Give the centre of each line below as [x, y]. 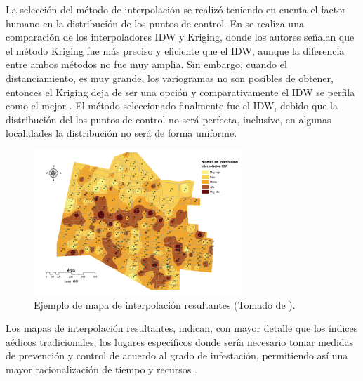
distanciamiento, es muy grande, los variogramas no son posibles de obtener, [170, 78]
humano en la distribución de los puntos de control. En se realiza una [155, 23]
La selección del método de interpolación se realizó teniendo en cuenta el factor [176, 9]
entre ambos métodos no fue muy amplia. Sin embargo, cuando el [146, 64]
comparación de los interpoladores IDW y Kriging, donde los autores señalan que [180, 37]
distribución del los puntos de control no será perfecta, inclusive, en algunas [169, 119]
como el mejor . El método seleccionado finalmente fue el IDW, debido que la [172, 106]
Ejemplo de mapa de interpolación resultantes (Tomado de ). [165, 304]
